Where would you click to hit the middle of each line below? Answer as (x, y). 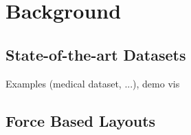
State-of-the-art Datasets (96, 54)
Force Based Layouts (81, 120)
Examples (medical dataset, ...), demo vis (93, 83)
